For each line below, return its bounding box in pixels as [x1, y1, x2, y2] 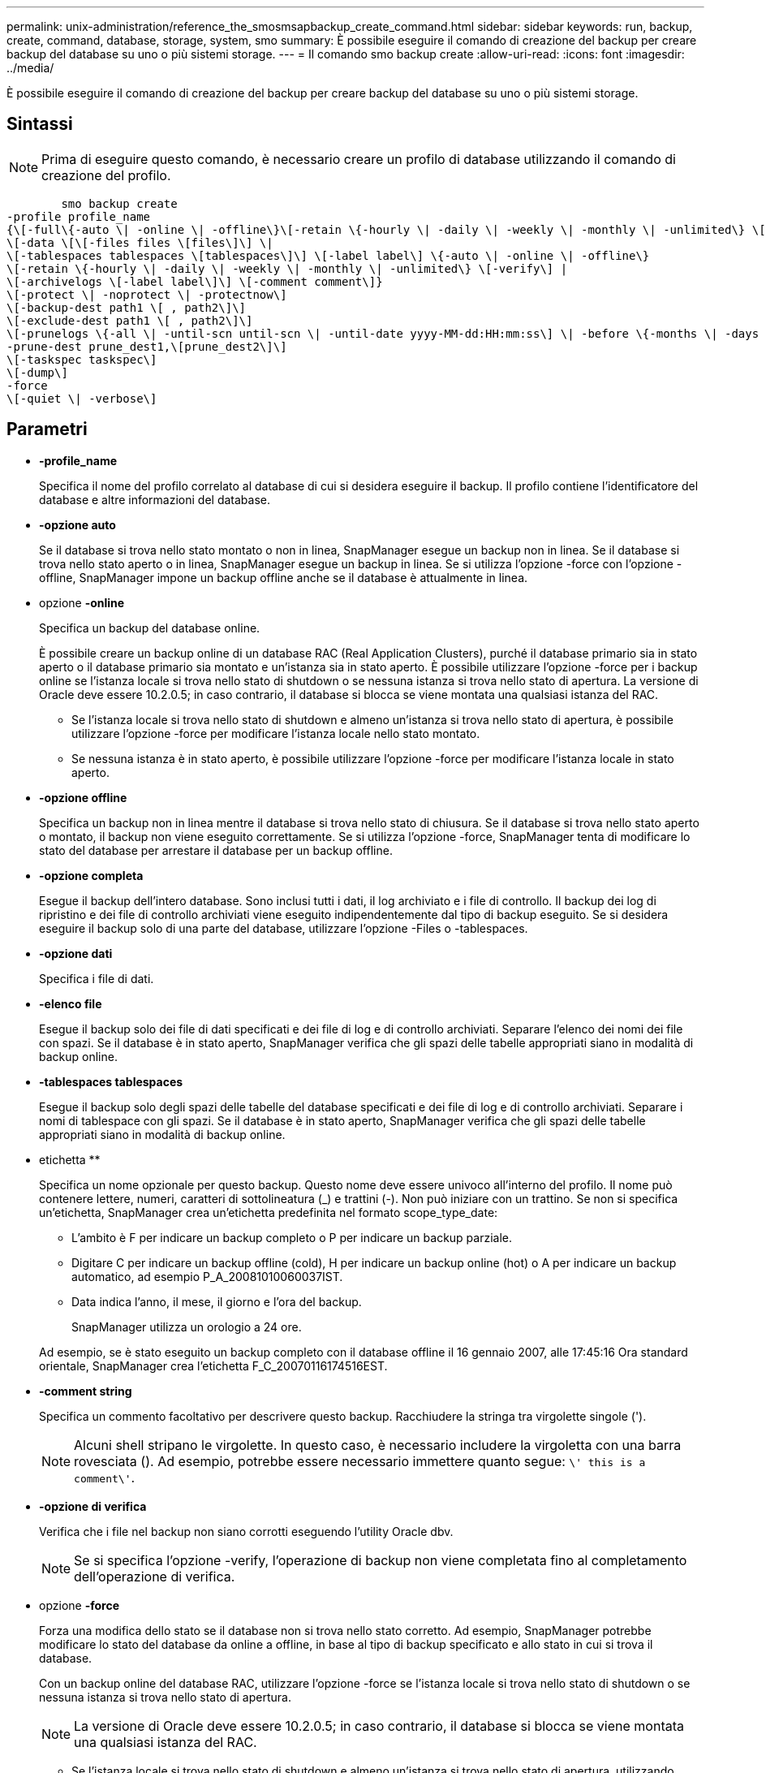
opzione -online [39, 595, 125, 610]
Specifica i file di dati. [39, 971, 154, 986]
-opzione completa [39, 868, 144, 882]
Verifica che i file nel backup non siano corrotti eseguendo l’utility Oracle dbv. [39, 1524, 454, 1538]
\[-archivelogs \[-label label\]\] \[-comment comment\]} [6, 274, 383, 288]
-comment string [39, 1383, 132, 1398]
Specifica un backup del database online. [39, 620, 260, 635]
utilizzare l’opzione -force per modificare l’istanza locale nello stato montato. [71, 726, 480, 740]
